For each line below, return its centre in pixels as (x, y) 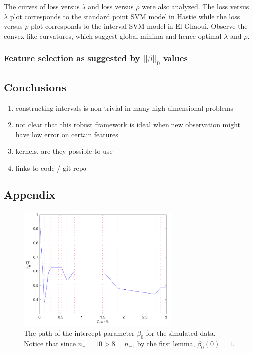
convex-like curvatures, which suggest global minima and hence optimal (113, 36)
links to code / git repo (51, 168)
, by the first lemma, (164, 343)
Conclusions (35, 87)
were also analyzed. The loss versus (195, 6)
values (175, 58)
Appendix (30, 195)
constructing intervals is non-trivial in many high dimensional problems (125, 108)
